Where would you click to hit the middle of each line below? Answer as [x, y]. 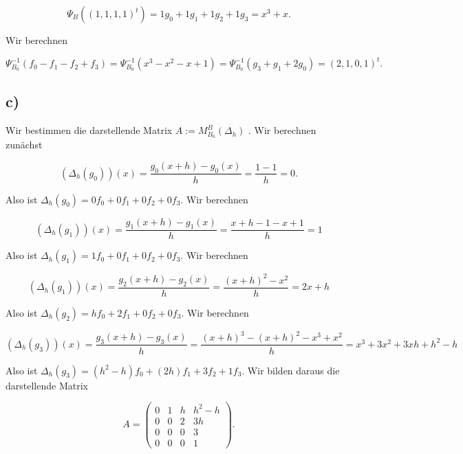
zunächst [24, 145]
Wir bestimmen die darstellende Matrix [89, 130]
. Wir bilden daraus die [291, 370]
